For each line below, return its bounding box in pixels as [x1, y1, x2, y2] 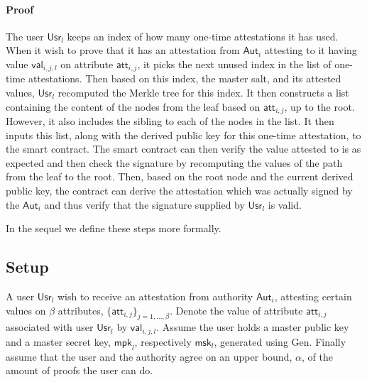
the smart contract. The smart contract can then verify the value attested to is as [6, 141, 361, 156]
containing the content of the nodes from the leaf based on [6, 99, 261, 114]
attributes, [57, 302, 104, 317]
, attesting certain [274, 289, 352, 304]
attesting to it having [264, 43, 357, 58]
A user [6, 289, 35, 304]
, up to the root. [284, 99, 355, 114]
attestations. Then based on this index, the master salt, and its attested [28, 71, 341, 86]
